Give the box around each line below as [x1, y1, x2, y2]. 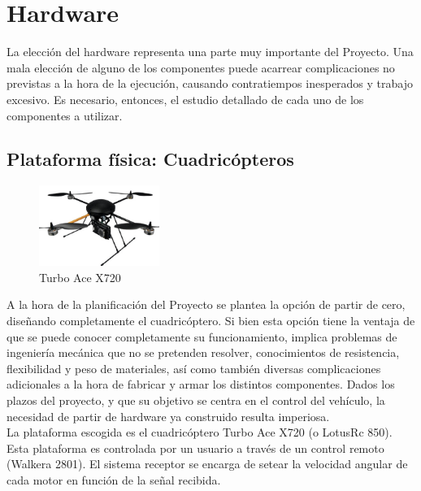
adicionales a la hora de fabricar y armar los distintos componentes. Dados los [7, 376, 395, 393]
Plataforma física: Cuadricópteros [7, 146, 294, 172]
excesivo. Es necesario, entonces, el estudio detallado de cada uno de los [7, 90, 364, 107]
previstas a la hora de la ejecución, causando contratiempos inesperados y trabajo [7, 75, 413, 92]
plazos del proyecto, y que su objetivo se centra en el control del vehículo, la [7, 392, 385, 409]
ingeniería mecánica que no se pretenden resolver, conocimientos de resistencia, [7, 344, 400, 361]
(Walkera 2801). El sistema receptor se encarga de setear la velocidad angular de [7, 455, 408, 472]
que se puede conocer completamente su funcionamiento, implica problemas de [7, 328, 397, 345]
